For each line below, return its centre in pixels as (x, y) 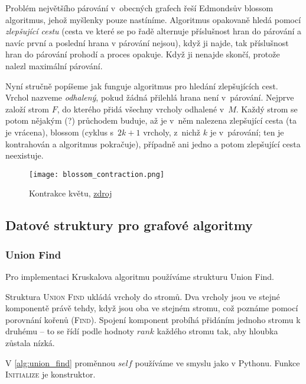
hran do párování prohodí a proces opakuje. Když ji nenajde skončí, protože (143, 54)
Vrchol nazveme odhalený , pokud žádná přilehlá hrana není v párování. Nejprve (150, 97)
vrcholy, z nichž (172, 132)
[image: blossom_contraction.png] (97, 174)
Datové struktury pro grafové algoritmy (129, 225)
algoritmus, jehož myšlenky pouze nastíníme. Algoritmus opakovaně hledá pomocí (153, 19)
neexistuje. (25, 155)
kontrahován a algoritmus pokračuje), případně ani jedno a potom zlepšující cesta (153, 143)
